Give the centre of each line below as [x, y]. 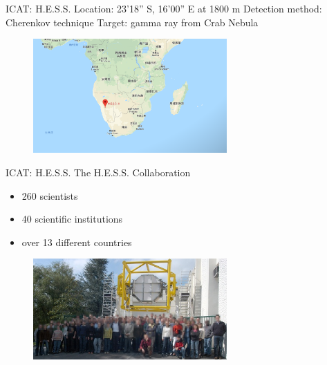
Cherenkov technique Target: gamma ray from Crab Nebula [132, 22]
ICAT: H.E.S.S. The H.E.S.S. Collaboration [98, 172]
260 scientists [50, 195]
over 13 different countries [77, 242]
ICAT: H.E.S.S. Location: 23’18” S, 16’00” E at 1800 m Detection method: [164, 8]
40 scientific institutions [72, 219]
